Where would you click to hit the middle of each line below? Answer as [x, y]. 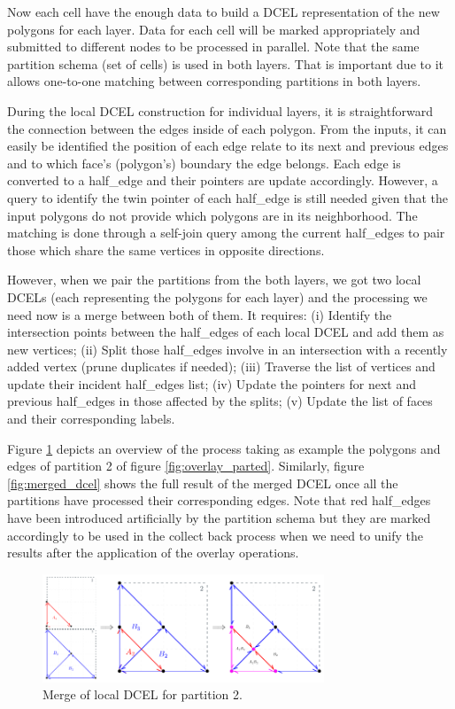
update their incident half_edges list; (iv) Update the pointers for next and [212, 383]
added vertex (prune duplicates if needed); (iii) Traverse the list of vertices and [221, 366]
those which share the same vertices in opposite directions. [166, 249]
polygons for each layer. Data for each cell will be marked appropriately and [214, 29]
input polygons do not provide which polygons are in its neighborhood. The [212, 215]
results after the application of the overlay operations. [153, 553]
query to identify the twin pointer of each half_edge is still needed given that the [228, 197]
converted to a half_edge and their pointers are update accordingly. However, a [223, 180]
